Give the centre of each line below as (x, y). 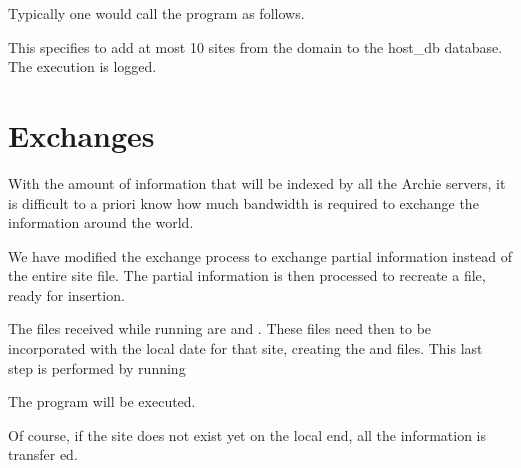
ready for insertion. (66, 294)
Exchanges (81, 134)
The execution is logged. (82, 66)
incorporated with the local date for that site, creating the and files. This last (245, 348)
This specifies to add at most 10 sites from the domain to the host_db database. (255, 46)
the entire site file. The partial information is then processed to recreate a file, (247, 275)
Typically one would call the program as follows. (156, 13)
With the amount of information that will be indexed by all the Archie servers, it (257, 182)
